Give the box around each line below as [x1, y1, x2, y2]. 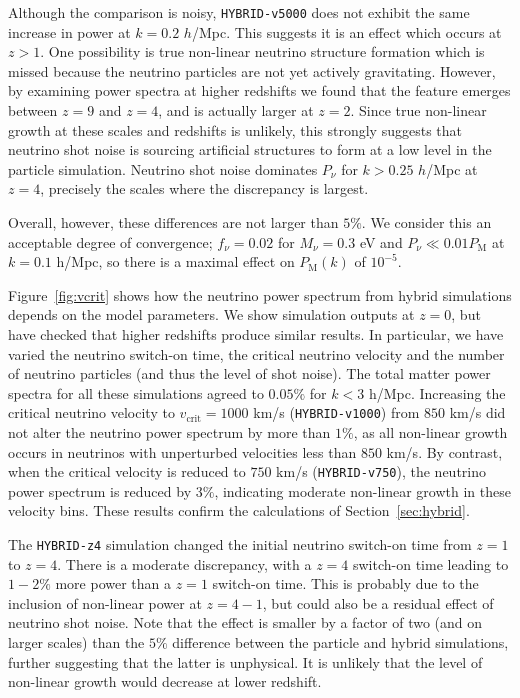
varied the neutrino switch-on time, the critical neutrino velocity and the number [8, 343, 505, 364]
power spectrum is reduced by [8, 480, 192, 501]
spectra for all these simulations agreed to [8, 382, 264, 403]
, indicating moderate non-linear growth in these [214, 480, 511, 501]
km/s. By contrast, [386, 441, 503, 462]
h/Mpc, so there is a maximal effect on [56, 251, 295, 272]
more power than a [55, 573, 172, 594]
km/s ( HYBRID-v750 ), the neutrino [276, 461, 487, 482]
